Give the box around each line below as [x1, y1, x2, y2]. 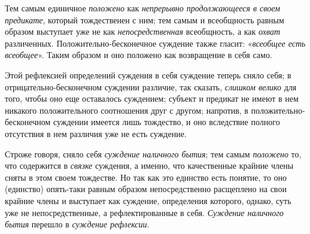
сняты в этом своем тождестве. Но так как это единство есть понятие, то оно [5, 171, 287, 183]
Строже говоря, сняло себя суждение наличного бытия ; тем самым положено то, [5, 147, 302, 160]
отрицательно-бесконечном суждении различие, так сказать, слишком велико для [5, 80, 297, 93]
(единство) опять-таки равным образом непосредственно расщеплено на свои [5, 183, 287, 195]
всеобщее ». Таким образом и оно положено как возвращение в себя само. [5, 48, 272, 61]
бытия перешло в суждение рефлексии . [5, 218, 150, 230]
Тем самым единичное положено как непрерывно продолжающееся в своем [5, 2, 281, 14]
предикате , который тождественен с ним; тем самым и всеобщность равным [5, 13, 284, 26]
